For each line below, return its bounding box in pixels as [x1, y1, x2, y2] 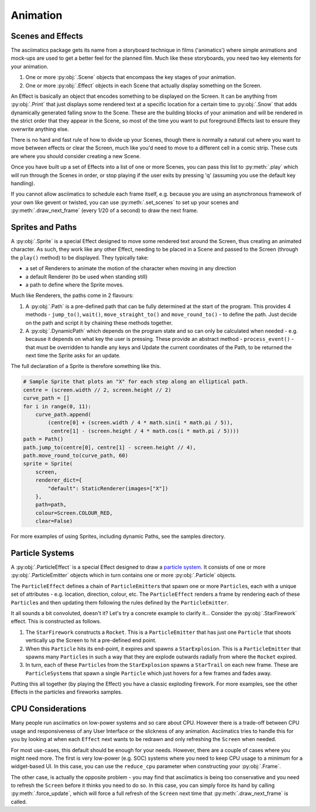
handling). [11, 179, 35, 187]
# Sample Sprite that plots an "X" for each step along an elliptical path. [23, 378, 249, 385]
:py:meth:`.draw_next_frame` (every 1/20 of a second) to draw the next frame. [11, 207, 198, 214]
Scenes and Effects [11, 31, 83, 41]
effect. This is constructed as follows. [11, 618, 102, 625]
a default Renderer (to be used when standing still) [25, 273, 148, 280]
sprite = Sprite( [23, 460, 73, 467]
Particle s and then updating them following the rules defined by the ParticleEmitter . [11, 599, 229, 606]
